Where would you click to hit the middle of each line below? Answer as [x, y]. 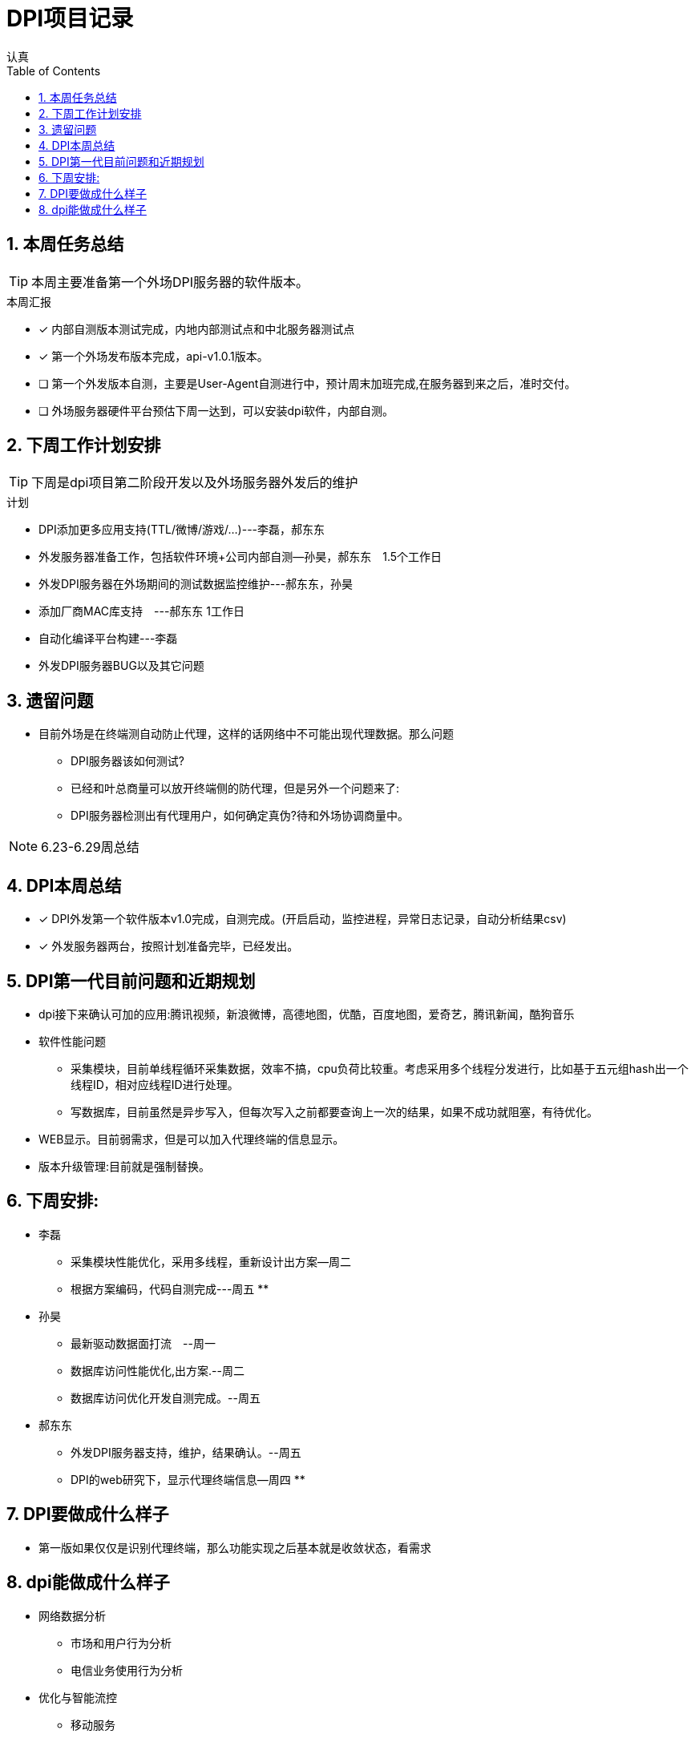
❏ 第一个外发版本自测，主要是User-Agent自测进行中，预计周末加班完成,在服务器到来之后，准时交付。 [307, 383]
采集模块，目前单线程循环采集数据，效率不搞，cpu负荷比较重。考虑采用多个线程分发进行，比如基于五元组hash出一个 [380, 1068]
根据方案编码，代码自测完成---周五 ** [170, 1288]
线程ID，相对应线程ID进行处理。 [155, 1084]
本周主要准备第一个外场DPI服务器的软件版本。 [170, 282]
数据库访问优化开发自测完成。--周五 [166, 1397]
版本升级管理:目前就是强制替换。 [125, 1166]
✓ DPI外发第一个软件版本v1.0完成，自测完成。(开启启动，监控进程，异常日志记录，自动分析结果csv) [303, 919]
